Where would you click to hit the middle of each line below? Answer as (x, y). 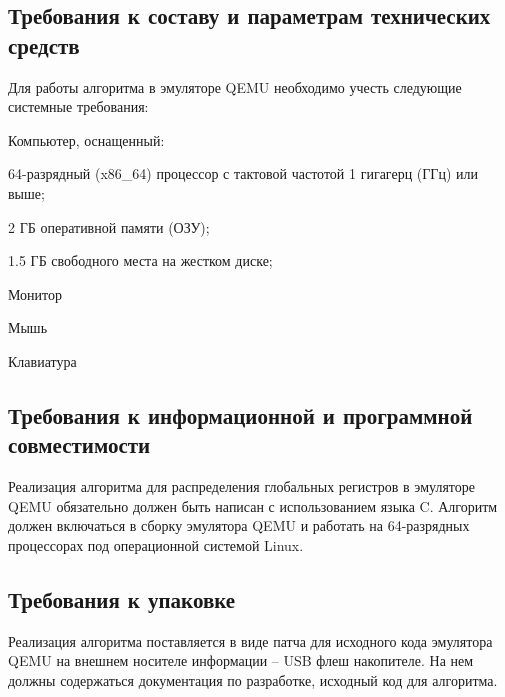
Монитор (35, 293)
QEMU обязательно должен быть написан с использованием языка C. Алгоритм (253, 505)
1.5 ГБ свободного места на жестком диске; (140, 260)
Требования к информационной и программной (240, 414)
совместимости (79, 444)
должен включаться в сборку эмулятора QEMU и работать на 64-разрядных (239, 525)
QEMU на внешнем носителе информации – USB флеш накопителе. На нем (241, 660)
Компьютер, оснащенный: (86, 139)
